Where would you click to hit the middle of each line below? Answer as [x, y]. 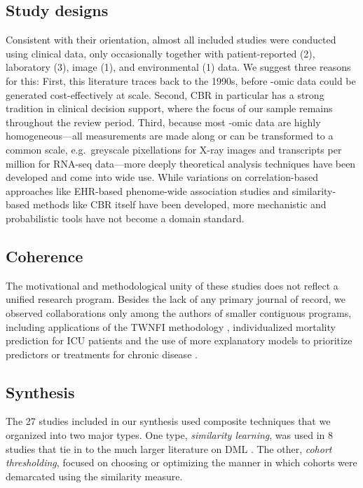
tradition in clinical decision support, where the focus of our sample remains [169, 108]
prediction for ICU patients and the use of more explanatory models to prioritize [179, 340]
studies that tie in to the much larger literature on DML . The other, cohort [169, 448]
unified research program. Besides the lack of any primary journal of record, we [176, 299]
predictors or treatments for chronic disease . [102, 354]
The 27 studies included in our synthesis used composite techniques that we [168, 421]
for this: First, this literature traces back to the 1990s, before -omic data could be [181, 80]
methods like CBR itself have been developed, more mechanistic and [179, 204]
